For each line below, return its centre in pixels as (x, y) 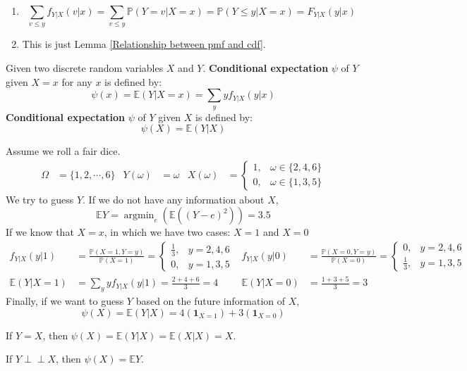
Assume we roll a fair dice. (63, 151)
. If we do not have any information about (174, 199)
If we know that (40, 232)
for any (77, 81)
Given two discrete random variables (85, 67)
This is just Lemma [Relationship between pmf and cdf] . (144, 44)
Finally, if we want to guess (65, 301)
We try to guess (40, 199)
